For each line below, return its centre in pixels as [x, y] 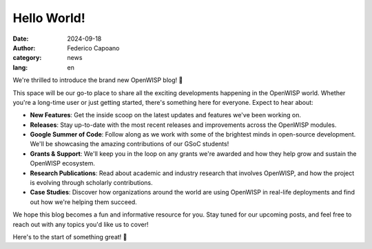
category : [27, 58]
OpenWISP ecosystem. [63, 163]
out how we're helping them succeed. [83, 202]
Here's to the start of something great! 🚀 [70, 237]
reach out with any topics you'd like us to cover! [81, 224]
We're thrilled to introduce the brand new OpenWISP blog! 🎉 [98, 80]
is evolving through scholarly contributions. [91, 183]
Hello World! [49, 18]
